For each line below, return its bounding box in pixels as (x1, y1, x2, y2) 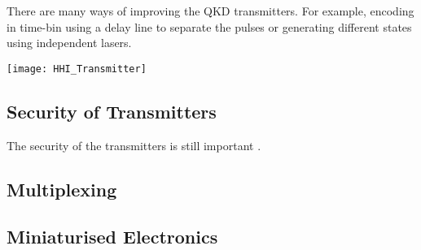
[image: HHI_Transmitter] (7, 62, 147, 75)
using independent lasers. (7, 34, 132, 51)
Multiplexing (7, 176, 117, 201)
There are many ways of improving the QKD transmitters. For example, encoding (7, 2, 414, 19)
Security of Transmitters (7, 98, 217, 123)
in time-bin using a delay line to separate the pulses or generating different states (7, 18, 412, 35)
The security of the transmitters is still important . (7, 136, 261, 153)
